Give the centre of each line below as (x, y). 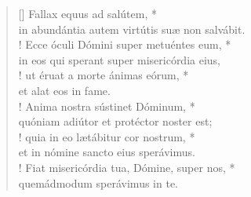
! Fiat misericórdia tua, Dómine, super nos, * (127, 167)
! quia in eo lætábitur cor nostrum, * (107, 136)
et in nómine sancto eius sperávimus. (107, 152)
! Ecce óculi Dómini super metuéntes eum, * (125, 44)
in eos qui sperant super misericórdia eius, (120, 59)
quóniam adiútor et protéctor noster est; (115, 121)
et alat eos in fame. (64, 90)
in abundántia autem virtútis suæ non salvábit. (132, 29)
